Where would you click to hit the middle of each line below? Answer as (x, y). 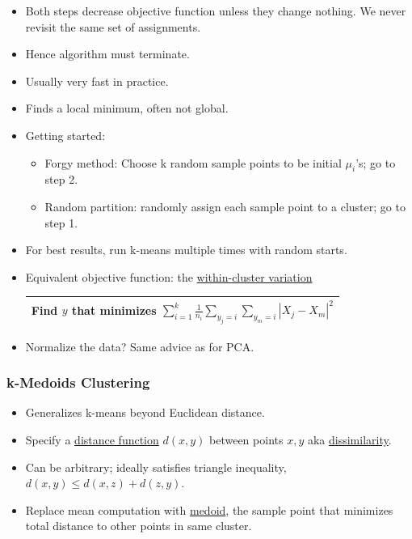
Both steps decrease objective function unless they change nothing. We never (216, 11)
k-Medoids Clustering (78, 382)
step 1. (61, 222)
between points (246, 439)
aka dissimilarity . (349, 439)
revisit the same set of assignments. (113, 26)
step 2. (61, 179)
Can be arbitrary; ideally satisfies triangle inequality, (156, 467)
